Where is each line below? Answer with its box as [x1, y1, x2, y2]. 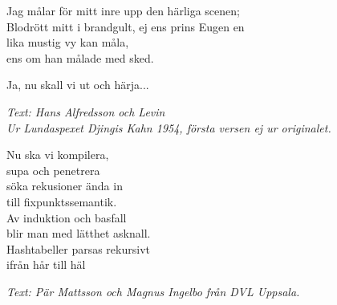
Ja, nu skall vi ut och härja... [6, 76, 149, 93]
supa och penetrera [6, 161, 100, 178]
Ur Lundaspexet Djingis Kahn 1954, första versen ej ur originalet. [6, 119, 331, 136]
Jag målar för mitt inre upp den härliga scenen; [6, 2, 240, 18]
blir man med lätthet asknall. [6, 225, 151, 242]
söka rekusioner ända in [6, 177, 123, 194]
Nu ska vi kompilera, [6, 146, 109, 163]
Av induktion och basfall [6, 209, 127, 226]
